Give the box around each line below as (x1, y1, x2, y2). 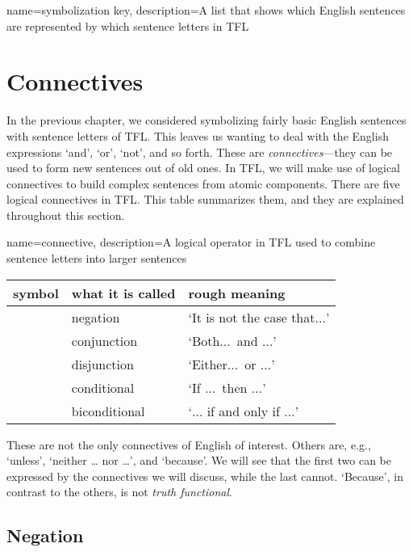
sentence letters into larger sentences (6, 250, 187, 267)
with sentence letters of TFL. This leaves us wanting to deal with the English (6, 127, 389, 144)
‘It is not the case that (188, 307, 315, 327)
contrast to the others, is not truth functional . (6, 483, 232, 500)
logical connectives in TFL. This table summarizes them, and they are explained (6, 191, 404, 208)
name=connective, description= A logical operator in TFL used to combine (6, 234, 376, 251)
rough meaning (188, 283, 286, 302)
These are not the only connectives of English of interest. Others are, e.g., (6, 436, 371, 453)
